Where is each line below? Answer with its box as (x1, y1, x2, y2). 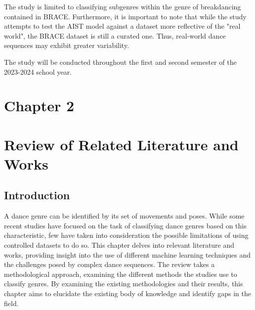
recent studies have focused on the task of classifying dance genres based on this (4, 220, 247, 230)
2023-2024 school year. (4, 66, 72, 77)
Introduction (4, 187, 70, 203)
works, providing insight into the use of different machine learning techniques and (4, 249, 251, 260)
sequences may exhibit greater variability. (4, 40, 129, 50)
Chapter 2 (4, 95, 75, 116)
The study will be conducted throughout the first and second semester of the (4, 56, 237, 67)
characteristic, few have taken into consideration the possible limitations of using (4, 230, 249, 240)
